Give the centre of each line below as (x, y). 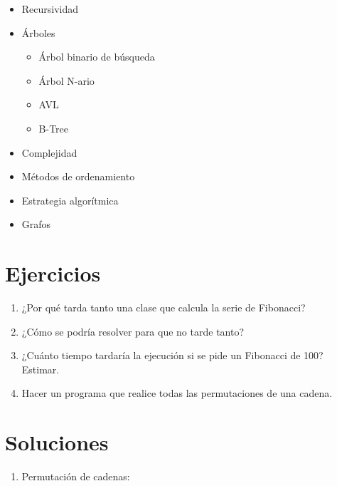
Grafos (36, 224)
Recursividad (50, 9)
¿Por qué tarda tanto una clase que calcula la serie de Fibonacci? (164, 307)
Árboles (38, 32)
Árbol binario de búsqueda (97, 57)
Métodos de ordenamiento (78, 176)
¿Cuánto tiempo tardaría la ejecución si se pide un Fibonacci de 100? (172, 355)
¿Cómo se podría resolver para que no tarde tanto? (133, 331)
